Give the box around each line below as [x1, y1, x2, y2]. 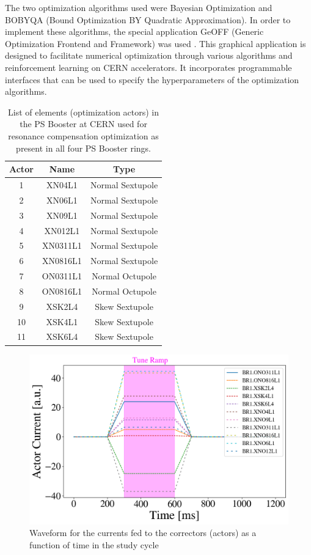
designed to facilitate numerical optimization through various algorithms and [5, 49, 293, 62]
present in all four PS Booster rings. [16, 141, 151, 154]
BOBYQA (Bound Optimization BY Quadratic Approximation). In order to [5, 13, 291, 26]
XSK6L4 [46, 330, 78, 343]
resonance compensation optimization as [8, 129, 159, 142]
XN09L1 [46, 208, 78, 221]
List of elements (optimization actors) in [8, 105, 159, 118]
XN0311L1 [42, 239, 82, 252]
